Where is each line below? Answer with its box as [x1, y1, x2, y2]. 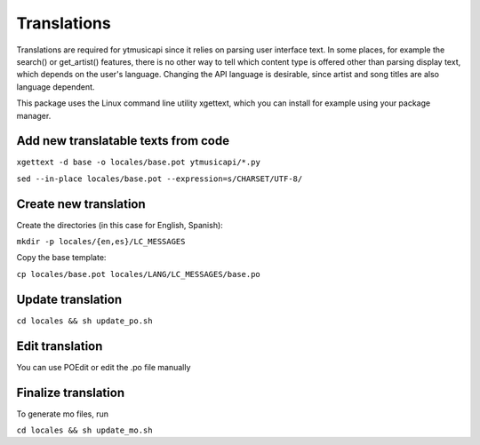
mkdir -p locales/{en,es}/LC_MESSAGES [16, 236, 186, 247]
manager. [16, 110, 52, 121]
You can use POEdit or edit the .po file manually [16, 362, 191, 372]
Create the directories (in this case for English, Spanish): [16, 219, 224, 230]
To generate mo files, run [16, 409, 109, 419]
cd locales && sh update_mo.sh [16, 425, 153, 435]
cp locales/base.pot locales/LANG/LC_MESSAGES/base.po [16, 269, 261, 279]
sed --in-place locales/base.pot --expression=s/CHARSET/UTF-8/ [16, 173, 303, 184]
